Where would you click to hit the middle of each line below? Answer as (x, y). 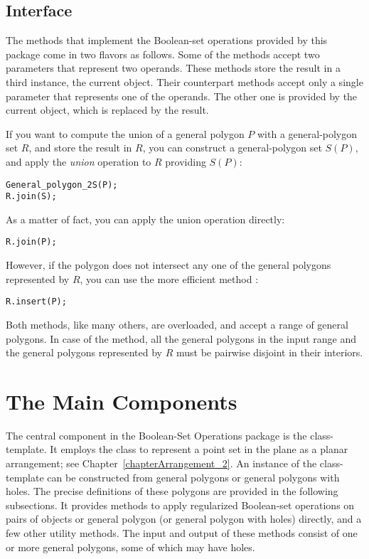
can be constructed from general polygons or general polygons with (193, 477)
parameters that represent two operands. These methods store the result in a (173, 68)
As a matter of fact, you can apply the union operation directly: (145, 219)
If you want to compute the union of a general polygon (125, 133)
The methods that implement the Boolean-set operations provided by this (167, 40)
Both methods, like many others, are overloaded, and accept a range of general (177, 324)
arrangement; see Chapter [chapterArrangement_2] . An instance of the (161, 463)
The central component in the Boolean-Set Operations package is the (156, 435)
